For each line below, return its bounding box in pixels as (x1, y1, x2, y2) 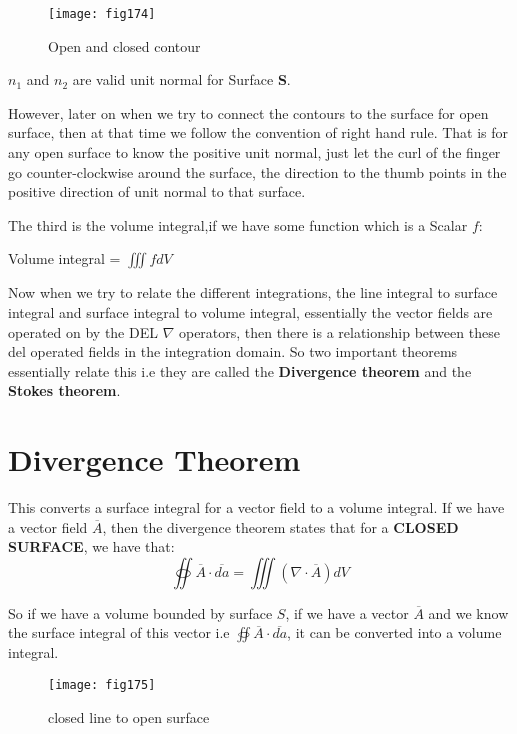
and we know (428, 602, 509, 623)
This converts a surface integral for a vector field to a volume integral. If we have (8, 497, 505, 518)
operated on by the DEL (8, 321, 158, 342)
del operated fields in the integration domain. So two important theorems (8, 341, 458, 362)
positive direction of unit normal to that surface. (8, 181, 306, 202)
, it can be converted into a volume (287, 622, 502, 643)
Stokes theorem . (8, 380, 121, 401)
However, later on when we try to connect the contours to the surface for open (8, 102, 489, 123)
